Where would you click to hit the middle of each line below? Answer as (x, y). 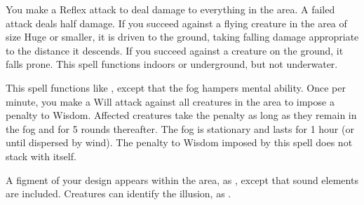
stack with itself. (41, 156)
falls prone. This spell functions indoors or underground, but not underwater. (172, 64)
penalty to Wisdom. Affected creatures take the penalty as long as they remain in (181, 115)
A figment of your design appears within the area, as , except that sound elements (182, 179)
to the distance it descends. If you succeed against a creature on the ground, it (175, 50)
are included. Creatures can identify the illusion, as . (119, 193)
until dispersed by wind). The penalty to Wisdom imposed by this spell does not (179, 142)
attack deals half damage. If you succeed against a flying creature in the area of (176, 23)
